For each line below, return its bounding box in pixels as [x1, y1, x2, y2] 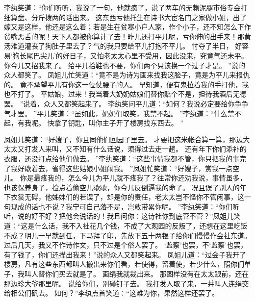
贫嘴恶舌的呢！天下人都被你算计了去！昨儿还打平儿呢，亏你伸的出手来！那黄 [4, 31, 251, 41]
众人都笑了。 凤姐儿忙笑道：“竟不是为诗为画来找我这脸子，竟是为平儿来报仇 [4, 70, 250, 80]
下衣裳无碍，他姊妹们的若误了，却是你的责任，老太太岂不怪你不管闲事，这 [4, 192, 244, 202]
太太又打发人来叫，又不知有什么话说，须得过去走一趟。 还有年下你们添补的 [4, 144, 247, 154]
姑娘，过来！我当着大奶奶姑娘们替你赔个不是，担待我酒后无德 [47, 89, 247, 99]
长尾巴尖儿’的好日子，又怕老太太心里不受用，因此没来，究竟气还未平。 [19, 50, 248, 60]
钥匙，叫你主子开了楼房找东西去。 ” [68, 118, 183, 128]
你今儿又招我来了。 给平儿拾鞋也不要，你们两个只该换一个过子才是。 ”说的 [4, 60, 245, 70]
